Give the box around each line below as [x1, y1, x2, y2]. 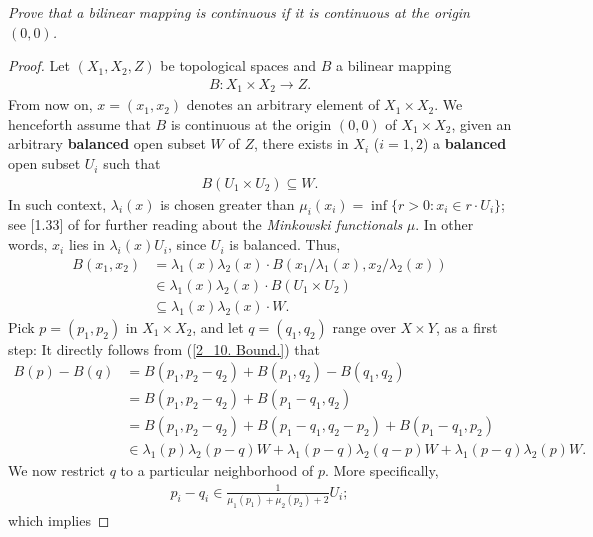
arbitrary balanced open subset [8, 133, 206, 154]
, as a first [435, 316, 498, 337]
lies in [68, 234, 105, 255]
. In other [415, 214, 474, 235]
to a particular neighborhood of [120, 460, 314, 481]
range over [332, 316, 396, 337]
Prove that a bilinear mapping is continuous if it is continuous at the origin [8, 2, 470, 22]
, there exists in [253, 133, 349, 154]
